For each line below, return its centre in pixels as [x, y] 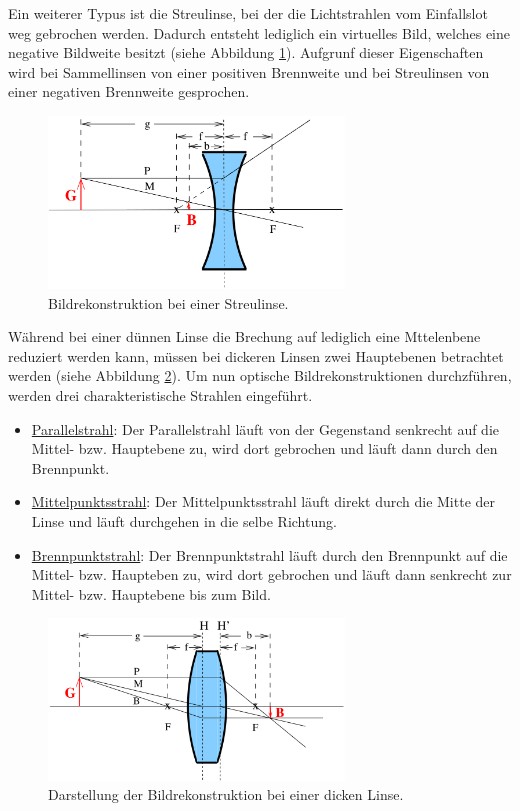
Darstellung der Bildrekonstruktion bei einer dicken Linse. [226, 794]
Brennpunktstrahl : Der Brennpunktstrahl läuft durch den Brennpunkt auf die [269, 554]
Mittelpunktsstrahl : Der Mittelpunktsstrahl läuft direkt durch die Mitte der [263, 501]
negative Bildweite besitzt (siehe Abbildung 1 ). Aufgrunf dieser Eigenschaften [246, 52]
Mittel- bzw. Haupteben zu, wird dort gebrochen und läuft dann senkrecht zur [271, 574]
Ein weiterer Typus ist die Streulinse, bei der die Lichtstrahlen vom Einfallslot [248, 13]
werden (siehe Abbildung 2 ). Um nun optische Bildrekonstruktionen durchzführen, [260, 375]
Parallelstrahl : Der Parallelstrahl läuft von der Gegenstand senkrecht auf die [265, 428]
